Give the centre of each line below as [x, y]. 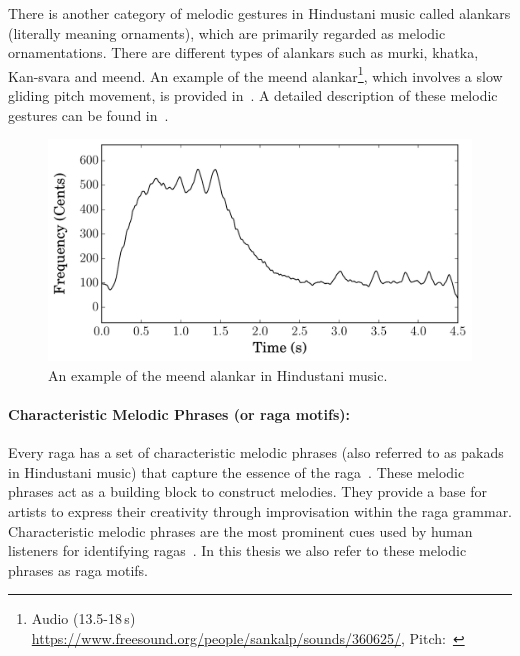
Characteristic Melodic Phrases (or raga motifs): [179, 413]
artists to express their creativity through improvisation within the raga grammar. [260, 510]
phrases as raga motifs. [78, 569]
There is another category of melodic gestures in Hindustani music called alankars [259, 13]
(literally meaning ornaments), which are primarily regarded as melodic [227, 32]
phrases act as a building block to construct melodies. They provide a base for [247, 491]
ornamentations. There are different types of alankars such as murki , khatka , [243, 52]
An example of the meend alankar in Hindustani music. [218, 374]
